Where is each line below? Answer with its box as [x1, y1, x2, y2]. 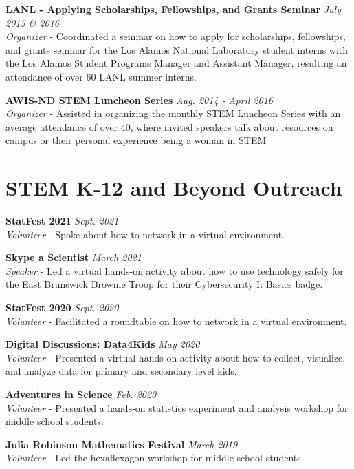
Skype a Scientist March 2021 [5, 250, 142, 264]
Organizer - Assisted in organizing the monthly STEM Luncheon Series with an [5, 106, 341, 121]
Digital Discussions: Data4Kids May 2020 [5, 337, 200, 351]
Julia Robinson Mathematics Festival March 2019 [5, 437, 238, 451]
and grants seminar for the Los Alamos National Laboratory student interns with [5, 42, 349, 56]
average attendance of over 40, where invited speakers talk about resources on [5, 119, 333, 134]
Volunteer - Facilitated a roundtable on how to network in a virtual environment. [5, 313, 347, 328]
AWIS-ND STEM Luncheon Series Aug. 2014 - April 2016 [5, 92, 273, 107]
